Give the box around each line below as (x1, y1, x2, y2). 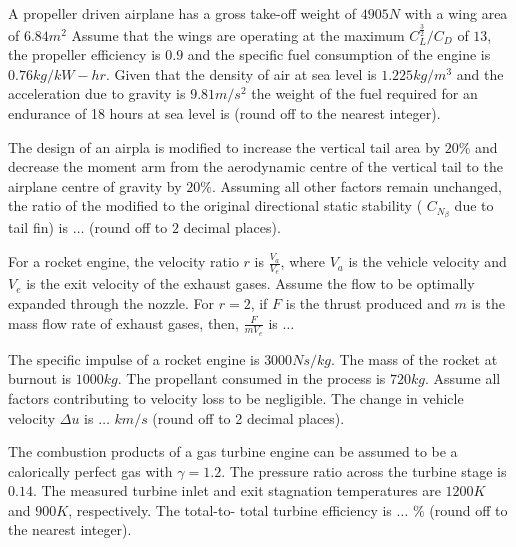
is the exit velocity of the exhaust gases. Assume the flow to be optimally (26, 273, 475, 294)
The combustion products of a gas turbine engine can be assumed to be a (8, 441, 458, 462)
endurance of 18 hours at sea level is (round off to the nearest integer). (8, 103, 441, 124)
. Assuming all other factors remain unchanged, (211, 175, 502, 196)
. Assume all (424, 368, 501, 389)
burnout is (8, 368, 72, 389)
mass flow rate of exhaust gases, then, (8, 312, 239, 333)
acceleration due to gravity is (8, 83, 186, 104)
